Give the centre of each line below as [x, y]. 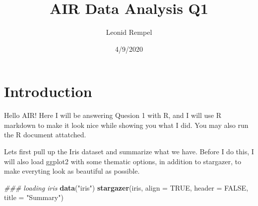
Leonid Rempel [129, 32]
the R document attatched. [45, 135]
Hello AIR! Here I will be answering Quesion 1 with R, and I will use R [113, 115]
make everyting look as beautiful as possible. [72, 171]
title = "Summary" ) [34, 197]
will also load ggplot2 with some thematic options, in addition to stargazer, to [123, 161]
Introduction [48, 91]
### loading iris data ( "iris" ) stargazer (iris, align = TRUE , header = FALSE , [126, 187]
